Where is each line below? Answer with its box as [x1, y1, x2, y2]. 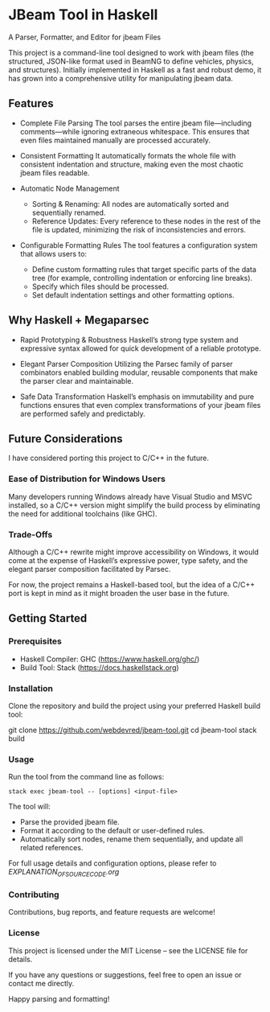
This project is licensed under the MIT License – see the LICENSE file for [8, 945, 248, 955]
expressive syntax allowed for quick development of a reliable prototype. [19, 344, 261, 353]
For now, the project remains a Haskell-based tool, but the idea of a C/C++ [8, 579, 256, 589]
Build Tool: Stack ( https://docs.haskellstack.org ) [19, 662, 179, 673]
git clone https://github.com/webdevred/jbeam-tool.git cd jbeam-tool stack [8, 725, 257, 734]
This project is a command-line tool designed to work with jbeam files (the [8, 47, 255, 57]
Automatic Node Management [19, 183, 120, 193]
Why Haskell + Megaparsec [8, 314, 149, 327]
